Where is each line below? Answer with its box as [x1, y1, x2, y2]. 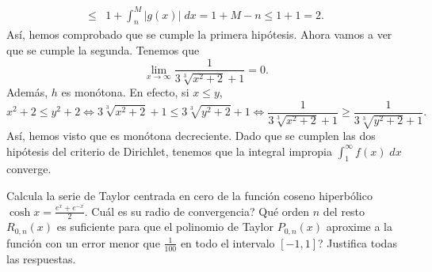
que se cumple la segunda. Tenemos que [6, 41, 200, 58]
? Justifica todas [318, 234, 397, 251]
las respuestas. [6, 250, 76, 266]
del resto [323, 202, 365, 219]
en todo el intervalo [180, 234, 275, 251]
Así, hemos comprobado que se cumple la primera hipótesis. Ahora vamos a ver [6, 26, 392, 43]
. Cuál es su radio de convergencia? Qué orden [84, 202, 310, 219]
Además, [6, 83, 48, 100]
